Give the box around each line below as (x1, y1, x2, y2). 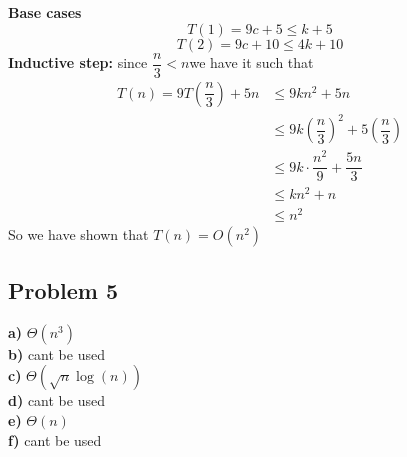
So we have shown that (8, 223, 149, 244)
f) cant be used (8, 429, 102, 450)
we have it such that (189, 52, 314, 73)
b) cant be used (8, 343, 105, 364)
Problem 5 (8, 275, 118, 305)
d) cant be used (8, 390, 105, 411)
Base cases (8, 2, 82, 22)
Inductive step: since (8, 52, 148, 73)
